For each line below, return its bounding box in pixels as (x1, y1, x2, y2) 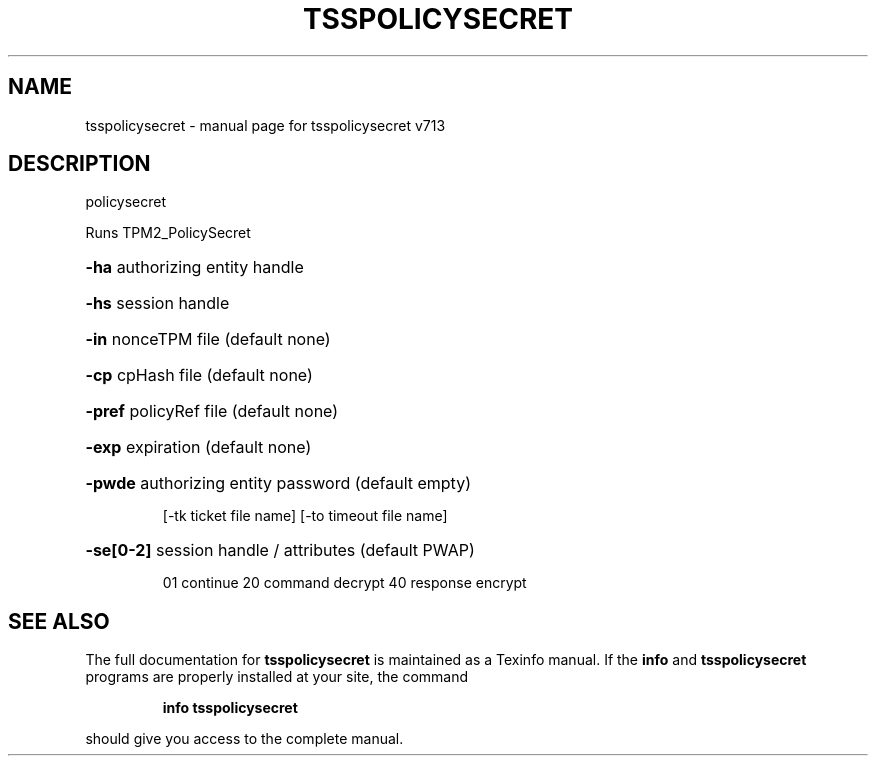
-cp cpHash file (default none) (85, 365, 313, 386)
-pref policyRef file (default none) (85, 401, 339, 422)
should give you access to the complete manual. (85, 730, 404, 748)
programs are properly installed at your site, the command (85, 668, 469, 686)
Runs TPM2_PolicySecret (85, 224, 251, 242)
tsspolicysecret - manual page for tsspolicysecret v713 (85, 116, 446, 134)
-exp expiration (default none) (85, 437, 312, 458)
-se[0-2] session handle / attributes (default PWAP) (85, 540, 475, 561)
